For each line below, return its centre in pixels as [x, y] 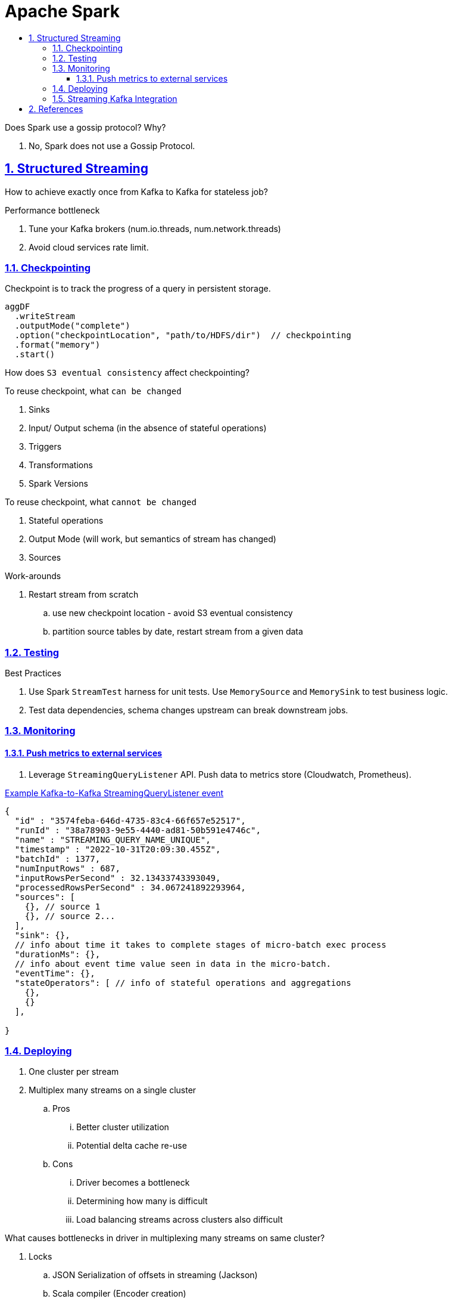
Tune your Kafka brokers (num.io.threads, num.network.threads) [155, 228]
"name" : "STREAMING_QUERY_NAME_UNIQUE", [113, 839]
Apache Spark [62, 11]
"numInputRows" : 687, [67, 868]
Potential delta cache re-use [132, 1146]
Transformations [61, 465]
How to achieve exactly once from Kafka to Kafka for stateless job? [136, 191]
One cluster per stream [74, 1072]
